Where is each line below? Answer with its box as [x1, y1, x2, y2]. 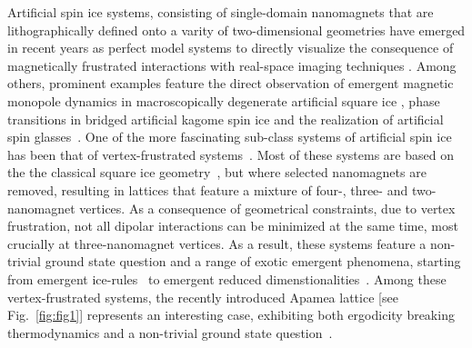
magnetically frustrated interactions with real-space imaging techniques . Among [7, 55, 457, 75]
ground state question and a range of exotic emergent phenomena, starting [45, 252, 461, 271]
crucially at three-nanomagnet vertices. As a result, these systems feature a [7, 234, 427, 253]
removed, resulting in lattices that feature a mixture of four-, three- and [7, 180, 408, 199]
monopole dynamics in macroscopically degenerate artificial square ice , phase [7, 91, 440, 110]
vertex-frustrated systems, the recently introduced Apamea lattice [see [7, 287, 398, 306]
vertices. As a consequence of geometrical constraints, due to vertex [79, 198, 456, 217]
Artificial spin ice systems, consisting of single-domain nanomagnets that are [7, 3, 434, 21]
